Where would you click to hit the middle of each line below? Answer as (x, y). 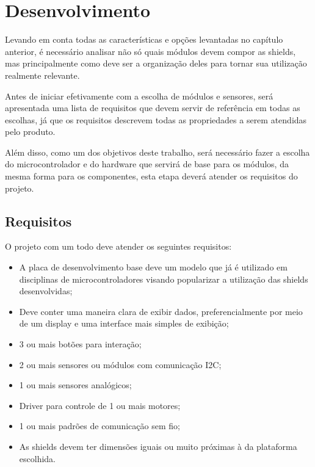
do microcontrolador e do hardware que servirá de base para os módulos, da (147, 164)
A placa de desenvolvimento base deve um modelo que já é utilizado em (153, 267)
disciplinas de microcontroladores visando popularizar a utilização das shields (164, 279)
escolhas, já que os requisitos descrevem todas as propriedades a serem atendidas (156, 119)
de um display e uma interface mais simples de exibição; (124, 323)
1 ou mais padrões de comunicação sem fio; (100, 426)
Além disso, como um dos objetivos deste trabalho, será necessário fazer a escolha (157, 152)
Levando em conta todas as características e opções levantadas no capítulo (144, 39)
